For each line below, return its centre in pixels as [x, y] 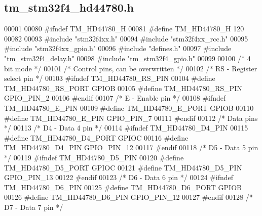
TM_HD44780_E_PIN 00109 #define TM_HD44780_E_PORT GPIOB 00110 [129, 107]
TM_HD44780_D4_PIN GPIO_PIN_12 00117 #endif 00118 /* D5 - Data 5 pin [131, 147]
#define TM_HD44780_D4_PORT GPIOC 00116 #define [96, 137]
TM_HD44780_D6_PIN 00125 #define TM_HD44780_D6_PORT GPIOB [123, 187]
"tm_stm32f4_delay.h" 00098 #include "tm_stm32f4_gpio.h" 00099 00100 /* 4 [127, 58]
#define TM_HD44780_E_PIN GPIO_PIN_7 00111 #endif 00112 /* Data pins [131, 118]
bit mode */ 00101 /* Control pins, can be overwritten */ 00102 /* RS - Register [131, 68]
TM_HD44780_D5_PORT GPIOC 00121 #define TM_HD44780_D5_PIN [123, 167]
